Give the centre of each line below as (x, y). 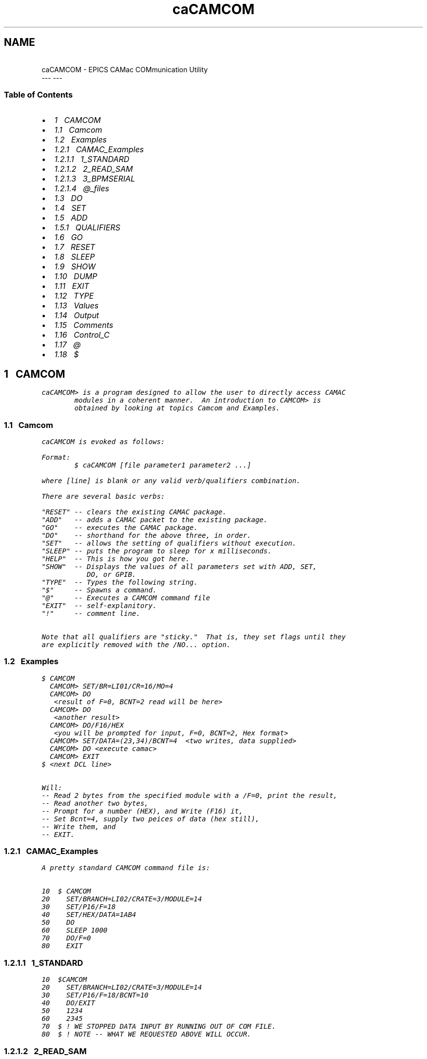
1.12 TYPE (74, 296)
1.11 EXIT (72, 286)
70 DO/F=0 (66, 938)
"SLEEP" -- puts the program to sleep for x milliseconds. (157, 551)
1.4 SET (70, 208)
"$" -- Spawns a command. (99, 590)
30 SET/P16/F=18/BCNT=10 (95, 995)
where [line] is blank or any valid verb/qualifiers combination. (171, 480)
